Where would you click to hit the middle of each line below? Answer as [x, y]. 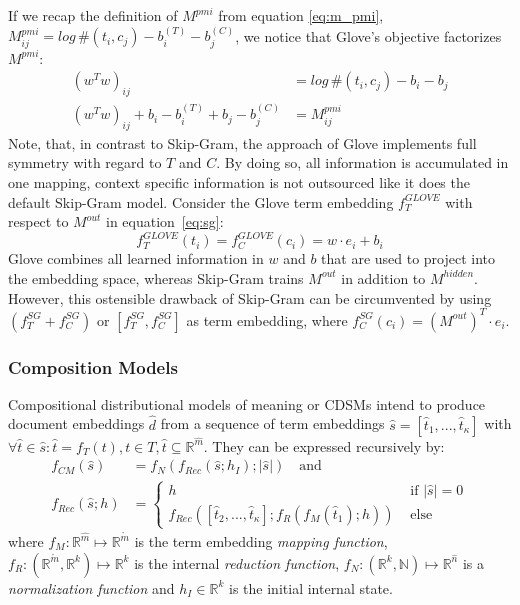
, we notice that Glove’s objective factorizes [368, 35]
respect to [38, 221]
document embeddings [76, 423]
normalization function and [91, 587]
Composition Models [93, 366]
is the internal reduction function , [237, 562]
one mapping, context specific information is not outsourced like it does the [239, 182]
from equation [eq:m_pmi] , [301, 15]
